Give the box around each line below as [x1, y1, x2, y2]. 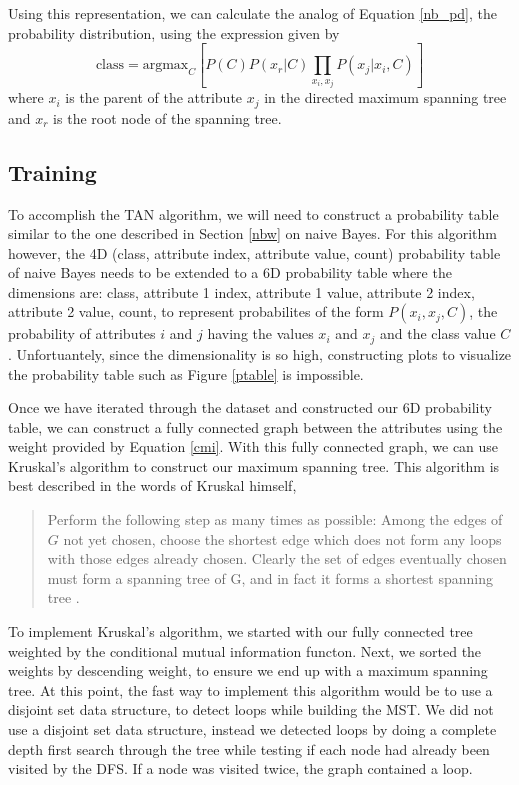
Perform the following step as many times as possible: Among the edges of [47, 509, 503, 530]
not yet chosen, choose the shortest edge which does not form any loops [63, 528, 502, 549]
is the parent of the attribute [65, 87, 243, 108]
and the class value [379, 323, 496, 344]
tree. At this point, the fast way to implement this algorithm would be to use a [8, 679, 493, 700]
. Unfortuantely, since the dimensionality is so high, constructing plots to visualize [8, 343, 512, 364]
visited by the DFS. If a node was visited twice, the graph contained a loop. [8, 758, 473, 779]
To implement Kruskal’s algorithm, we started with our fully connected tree [8, 621, 473, 642]
